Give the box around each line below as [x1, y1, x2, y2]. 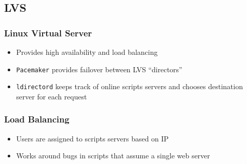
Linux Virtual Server [4, 26, 92, 39]
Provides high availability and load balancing [16, 47, 158, 57]
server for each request [16, 91, 87, 101]
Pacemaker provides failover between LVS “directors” [16, 64, 182, 74]
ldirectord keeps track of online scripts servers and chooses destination [16, 81, 243, 92]
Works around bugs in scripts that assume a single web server [16, 150, 210, 161]
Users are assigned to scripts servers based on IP [16, 133, 169, 143]
